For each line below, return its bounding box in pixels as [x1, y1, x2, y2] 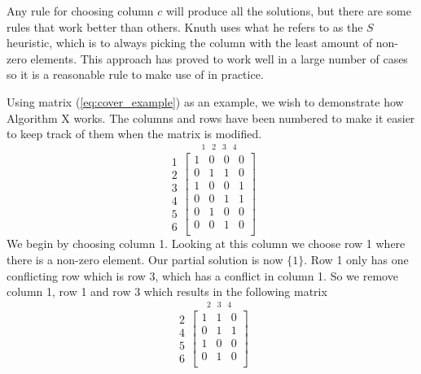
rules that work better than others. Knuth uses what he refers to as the [7, 18, 363, 35]
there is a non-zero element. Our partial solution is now [7, 251, 283, 267]
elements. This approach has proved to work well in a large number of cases [30, 50, 408, 67]
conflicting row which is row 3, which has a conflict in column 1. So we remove [7, 267, 398, 284]
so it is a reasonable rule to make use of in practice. [7, 66, 264, 83]
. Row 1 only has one [304, 251, 409, 267]
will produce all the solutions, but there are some [166, 2, 411, 19]
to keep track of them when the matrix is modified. [7, 125, 262, 142]
